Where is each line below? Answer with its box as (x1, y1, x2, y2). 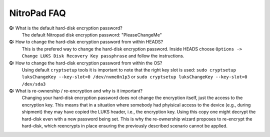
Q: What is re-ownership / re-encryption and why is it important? (9, 88, 142, 94)
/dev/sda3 (21, 81, 46, 87)
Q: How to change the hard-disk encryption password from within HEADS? (9, 39, 163, 45)
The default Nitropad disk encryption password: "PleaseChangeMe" (21, 31, 162, 37)
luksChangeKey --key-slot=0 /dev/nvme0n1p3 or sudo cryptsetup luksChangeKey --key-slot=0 (21, 74, 247, 80)
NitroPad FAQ (9, 7, 66, 18)
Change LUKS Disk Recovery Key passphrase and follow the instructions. (21, 53, 184, 59)
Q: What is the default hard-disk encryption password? (9, 25, 122, 31)
